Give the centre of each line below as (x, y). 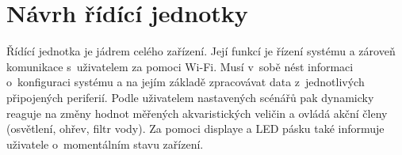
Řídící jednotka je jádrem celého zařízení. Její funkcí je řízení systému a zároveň (201, 51)
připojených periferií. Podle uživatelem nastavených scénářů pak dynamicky (190, 97)
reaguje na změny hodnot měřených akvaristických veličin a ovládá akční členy (197, 113)
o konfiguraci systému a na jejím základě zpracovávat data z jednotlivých (186, 82)
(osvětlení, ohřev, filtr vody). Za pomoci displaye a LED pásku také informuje (195, 129)
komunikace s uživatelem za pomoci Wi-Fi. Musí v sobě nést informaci (180, 66)
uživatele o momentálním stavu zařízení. (105, 144)
